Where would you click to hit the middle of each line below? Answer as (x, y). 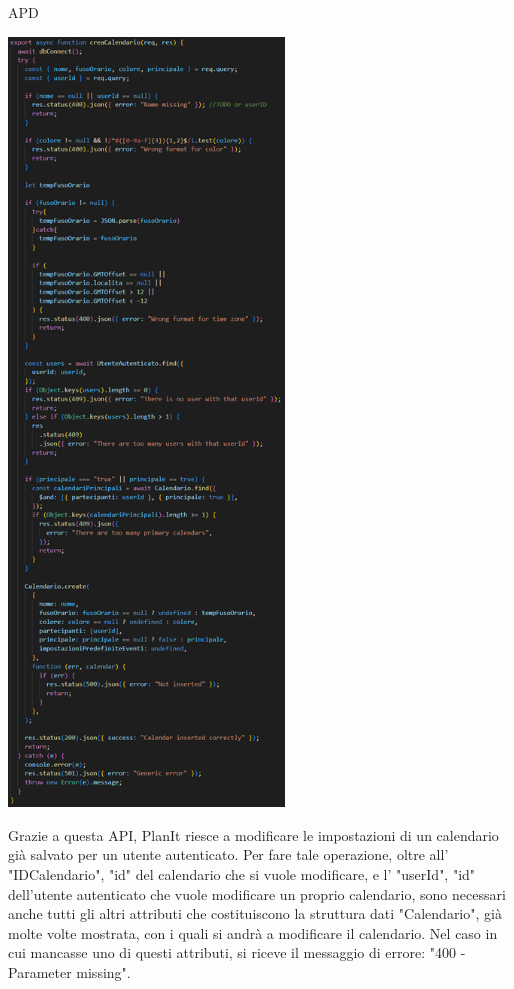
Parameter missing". (69, 971)
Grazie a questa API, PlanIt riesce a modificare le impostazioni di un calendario (253, 834)
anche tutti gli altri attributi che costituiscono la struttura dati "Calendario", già (255, 913)
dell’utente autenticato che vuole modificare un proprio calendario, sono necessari (257, 893)
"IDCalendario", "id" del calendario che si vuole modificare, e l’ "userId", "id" (242, 873)
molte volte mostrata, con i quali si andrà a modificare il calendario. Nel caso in (253, 932)
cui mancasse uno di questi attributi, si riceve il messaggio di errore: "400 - (237, 952)
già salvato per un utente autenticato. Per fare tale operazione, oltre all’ (228, 854)
